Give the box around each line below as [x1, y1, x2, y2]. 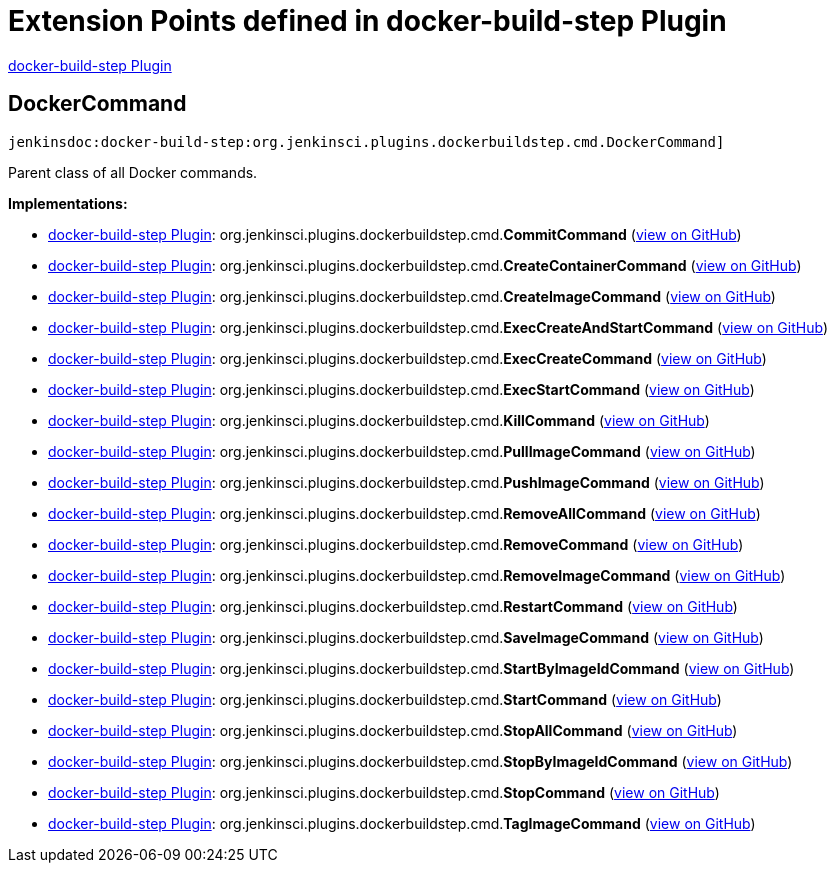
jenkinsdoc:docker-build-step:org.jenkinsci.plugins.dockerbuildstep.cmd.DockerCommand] [8, 133, 725, 150]
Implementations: [8, 194, 128, 212]
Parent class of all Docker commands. [8, 163, 258, 181]
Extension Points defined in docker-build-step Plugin [8, 4, 727, 38]
